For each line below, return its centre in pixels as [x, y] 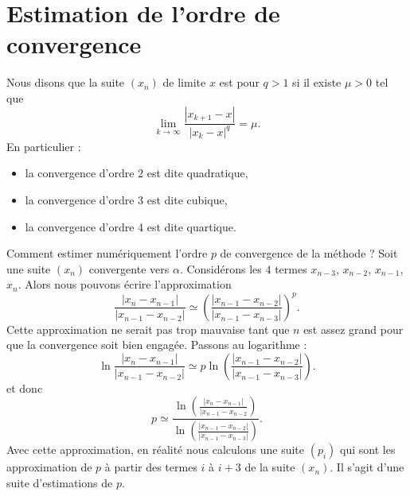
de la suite [270, 467]
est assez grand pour [353, 329]
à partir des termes [151, 467]
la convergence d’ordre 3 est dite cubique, [126, 200]
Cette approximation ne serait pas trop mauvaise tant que [148, 329]
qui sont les [368, 449]
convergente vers [129, 268]
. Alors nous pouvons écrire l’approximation [125, 284]
